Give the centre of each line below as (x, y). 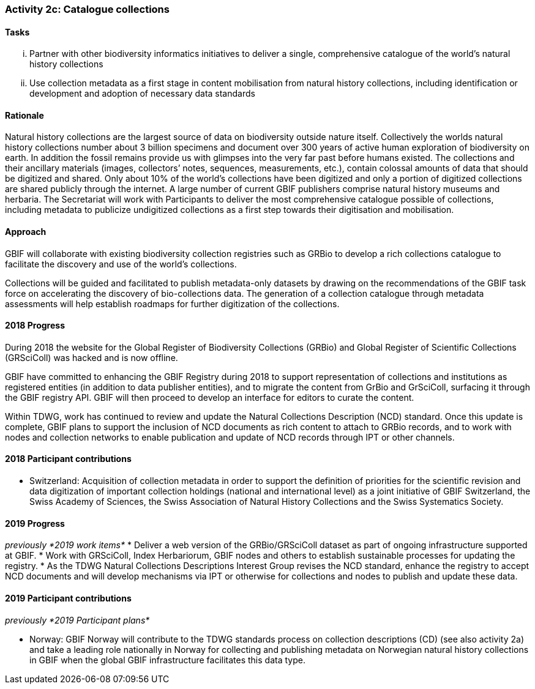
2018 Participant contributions (68, 459)
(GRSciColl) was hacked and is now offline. (92, 357)
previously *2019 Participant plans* (77, 620)
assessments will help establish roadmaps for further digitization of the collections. (172, 304)
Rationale (24, 115)
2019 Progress (35, 523)
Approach (26, 232)
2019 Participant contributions (68, 598)
